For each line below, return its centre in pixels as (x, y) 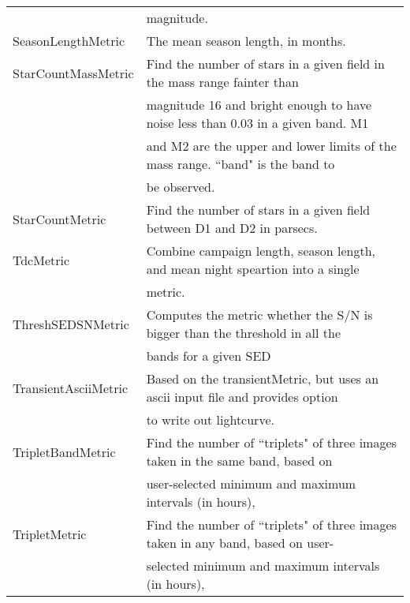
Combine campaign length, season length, (261, 251)
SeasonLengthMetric (69, 41)
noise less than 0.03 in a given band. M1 (257, 123)
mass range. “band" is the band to (240, 164)
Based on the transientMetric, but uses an (263, 378)
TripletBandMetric (64, 451)
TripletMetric (50, 534)
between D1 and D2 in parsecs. (232, 228)
